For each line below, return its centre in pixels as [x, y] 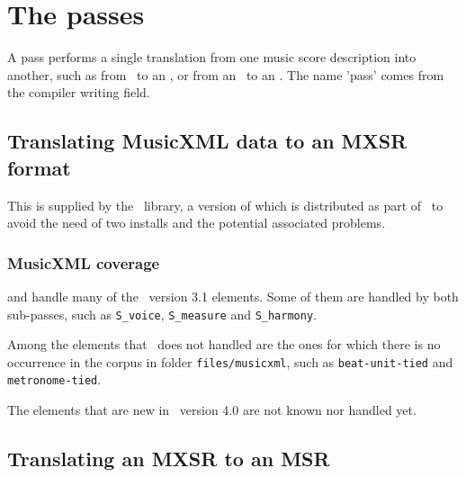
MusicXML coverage [84, 262]
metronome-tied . [54, 379]
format [39, 167]
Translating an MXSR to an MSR [169, 459]
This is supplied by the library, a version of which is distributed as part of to [225, 205]
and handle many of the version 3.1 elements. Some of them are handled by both [233, 296]
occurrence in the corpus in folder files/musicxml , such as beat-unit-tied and [230, 361]
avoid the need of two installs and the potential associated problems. [197, 223]
